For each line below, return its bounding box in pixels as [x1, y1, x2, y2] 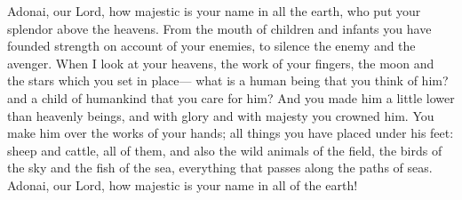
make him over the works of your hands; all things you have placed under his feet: [7, 124, 454, 142]
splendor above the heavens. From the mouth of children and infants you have [7, 19, 432, 37]
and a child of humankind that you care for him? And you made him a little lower [7, 88, 455, 107]
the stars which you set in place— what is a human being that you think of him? [7, 71, 449, 90]
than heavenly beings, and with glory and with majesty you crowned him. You [7, 106, 434, 124]
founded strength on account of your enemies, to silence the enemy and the [7, 36, 416, 55]
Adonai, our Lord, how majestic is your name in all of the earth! [7, 175, 358, 194]
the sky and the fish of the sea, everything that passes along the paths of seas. [7, 158, 433, 177]
